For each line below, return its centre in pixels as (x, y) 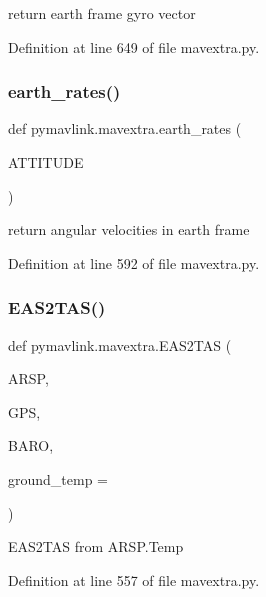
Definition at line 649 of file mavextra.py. (134, 46)
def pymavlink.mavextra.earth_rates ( (125, 128)
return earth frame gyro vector (102, 13)
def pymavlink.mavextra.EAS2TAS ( (120, 344)
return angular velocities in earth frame (129, 229)
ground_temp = (58, 478)
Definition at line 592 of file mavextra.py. (134, 262)
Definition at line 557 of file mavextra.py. (134, 579)
